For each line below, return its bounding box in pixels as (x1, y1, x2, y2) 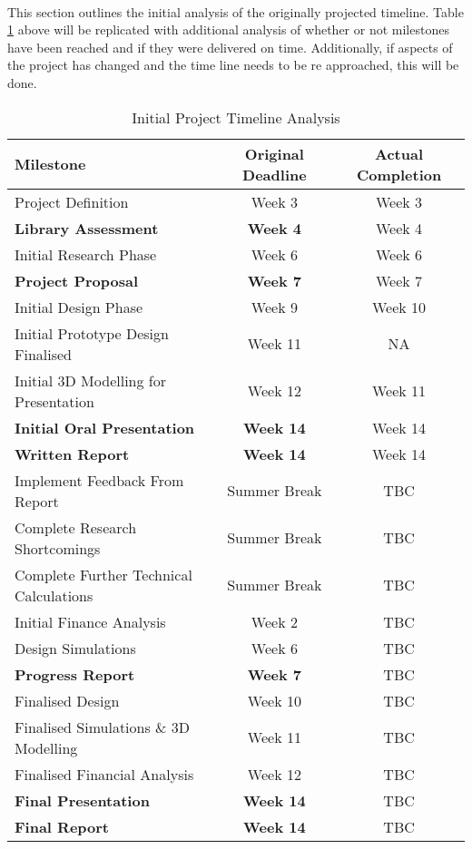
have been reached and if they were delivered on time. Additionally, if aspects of (7, 37, 453, 56)
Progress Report (15, 663, 135, 685)
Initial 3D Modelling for (15, 369, 166, 391)
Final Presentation (15, 789, 150, 811)
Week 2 (251, 610, 298, 632)
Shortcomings (15, 537, 101, 559)
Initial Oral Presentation (15, 416, 195, 438)
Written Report (15, 443, 130, 464)
